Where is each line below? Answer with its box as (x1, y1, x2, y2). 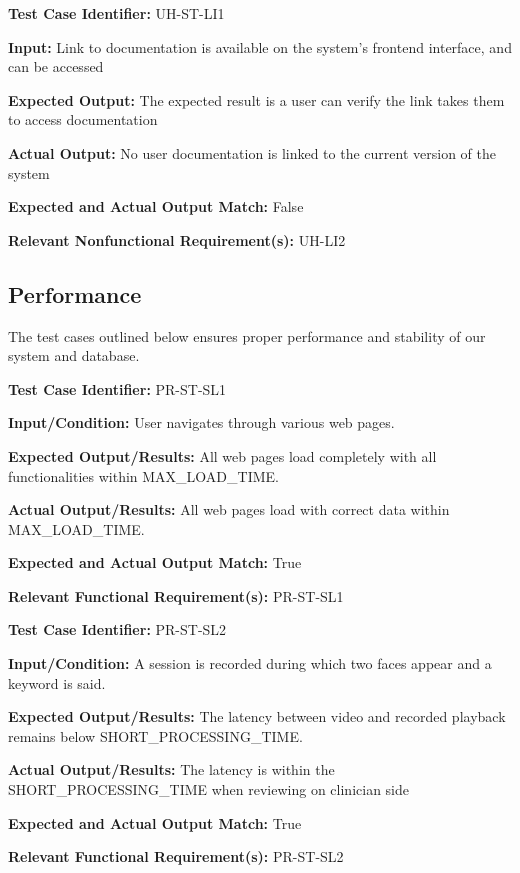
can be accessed (8, 56, 104, 77)
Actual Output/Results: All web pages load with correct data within (8, 499, 450, 520)
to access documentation (8, 109, 158, 130)
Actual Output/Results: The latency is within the (8, 759, 335, 780)
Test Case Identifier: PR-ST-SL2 (8, 619, 227, 640)
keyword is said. (8, 672, 106, 693)
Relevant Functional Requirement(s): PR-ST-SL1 (8, 585, 344, 606)
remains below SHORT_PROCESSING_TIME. (8, 725, 303, 746)
